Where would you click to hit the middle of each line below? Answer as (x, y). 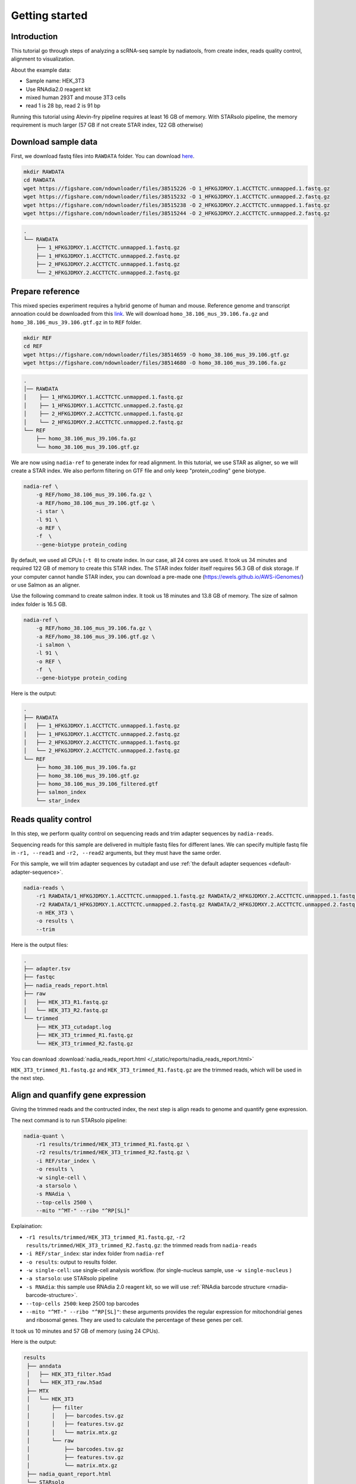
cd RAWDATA (39, 180)
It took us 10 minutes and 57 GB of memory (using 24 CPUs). (85, 1331)
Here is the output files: (39, 944)
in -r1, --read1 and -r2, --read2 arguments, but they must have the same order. (116, 853)
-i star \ (50, 511)
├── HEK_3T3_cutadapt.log (74, 1027)
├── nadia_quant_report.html (69, 1474)
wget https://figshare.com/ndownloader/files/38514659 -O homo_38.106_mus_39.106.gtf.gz (157, 354)
